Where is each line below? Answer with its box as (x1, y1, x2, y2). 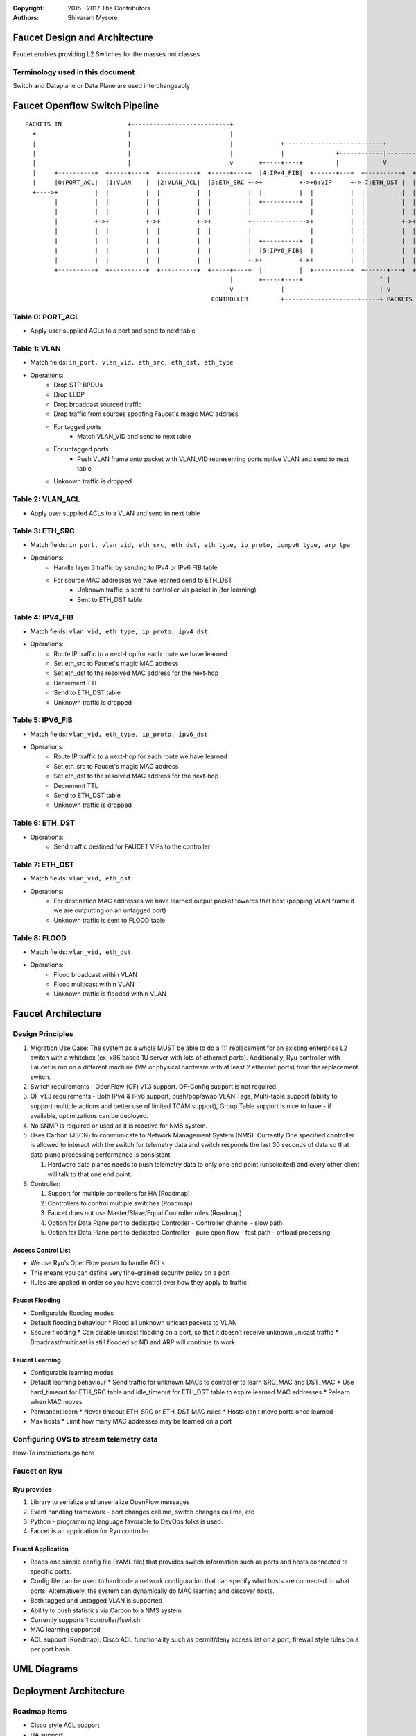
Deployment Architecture (12, 1685, 125, 1697)
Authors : (12, 14, 40, 22)
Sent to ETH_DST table (77, 595, 143, 603)
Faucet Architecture (12, 1008, 102, 1020)
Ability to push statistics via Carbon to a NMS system (30, 1606, 182, 1614)
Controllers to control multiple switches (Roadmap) (47, 1199, 193, 1208)
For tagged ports (53, 422, 102, 431)
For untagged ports (53, 445, 109, 453)
